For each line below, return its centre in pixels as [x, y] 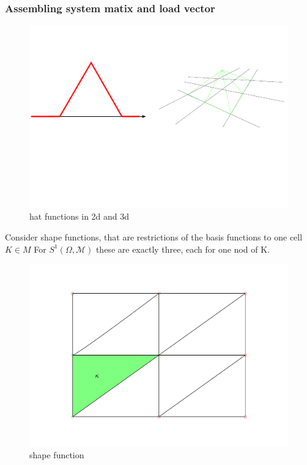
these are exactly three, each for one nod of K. [183, 249]
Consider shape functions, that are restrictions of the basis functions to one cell [154, 236]
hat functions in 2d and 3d [80, 216]
